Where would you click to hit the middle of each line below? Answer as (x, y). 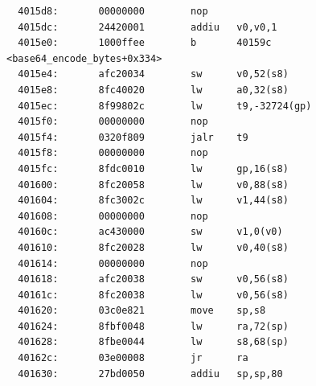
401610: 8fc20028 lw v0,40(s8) (153, 247)
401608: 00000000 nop (113, 216)
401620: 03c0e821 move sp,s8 (142, 311)
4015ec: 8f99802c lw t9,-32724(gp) (165, 106)
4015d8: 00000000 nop (113, 11)
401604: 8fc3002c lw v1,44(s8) (153, 201)
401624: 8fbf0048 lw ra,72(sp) (153, 326)
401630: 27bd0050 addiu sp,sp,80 (150, 374)
